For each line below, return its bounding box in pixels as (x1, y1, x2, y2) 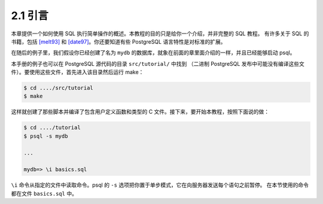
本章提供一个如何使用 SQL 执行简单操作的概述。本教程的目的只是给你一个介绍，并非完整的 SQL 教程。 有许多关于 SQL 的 (11, 30, 309, 37)
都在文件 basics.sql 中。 (11, 190, 78, 197)
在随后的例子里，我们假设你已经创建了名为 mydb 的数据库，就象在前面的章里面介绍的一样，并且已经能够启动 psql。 (11, 49, 295, 56)
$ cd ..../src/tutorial (23, 84, 94, 92)
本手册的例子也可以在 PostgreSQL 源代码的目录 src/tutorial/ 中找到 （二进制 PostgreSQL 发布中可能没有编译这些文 (11, 60, 305, 67)
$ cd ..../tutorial (23, 124, 81, 131)
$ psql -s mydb (23, 132, 68, 139)
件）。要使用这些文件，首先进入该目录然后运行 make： (11, 69, 144, 76)
